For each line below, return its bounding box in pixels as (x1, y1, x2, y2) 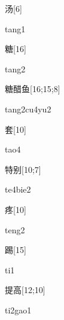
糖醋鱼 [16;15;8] (5, 83, 60, 95)
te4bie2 (5, 183, 31, 196)
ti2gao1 (5, 303, 32, 316)
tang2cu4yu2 (5, 102, 51, 115)
